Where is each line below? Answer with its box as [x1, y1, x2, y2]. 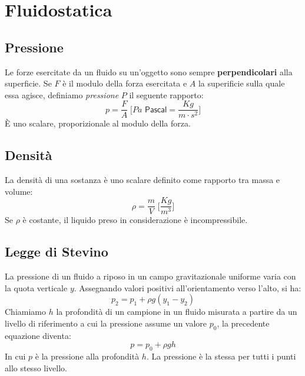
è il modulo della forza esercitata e [62, 77, 187, 89]
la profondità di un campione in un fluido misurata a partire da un [56, 305, 297, 318]
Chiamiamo [5, 305, 46, 318]
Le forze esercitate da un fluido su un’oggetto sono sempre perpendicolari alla [5, 65, 293, 78]
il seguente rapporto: [129, 88, 204, 101]
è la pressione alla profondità [35, 350, 140, 362]
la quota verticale [5, 281, 68, 294]
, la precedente [217, 317, 270, 330]
